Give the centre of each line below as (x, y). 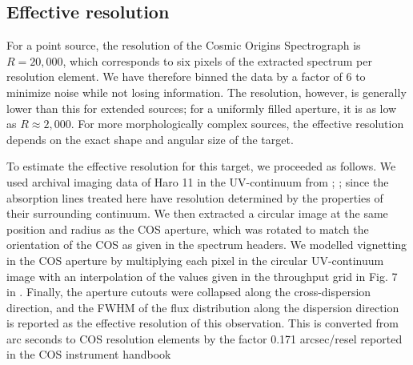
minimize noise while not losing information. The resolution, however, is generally (206, 92)
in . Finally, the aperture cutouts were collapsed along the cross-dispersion (189, 292)
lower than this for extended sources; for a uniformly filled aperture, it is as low (202, 108)
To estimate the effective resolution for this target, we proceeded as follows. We (201, 166)
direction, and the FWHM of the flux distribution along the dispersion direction (203, 307)
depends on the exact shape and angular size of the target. (150, 139)
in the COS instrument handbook (89, 354)
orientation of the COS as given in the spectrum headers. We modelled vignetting (207, 245)
